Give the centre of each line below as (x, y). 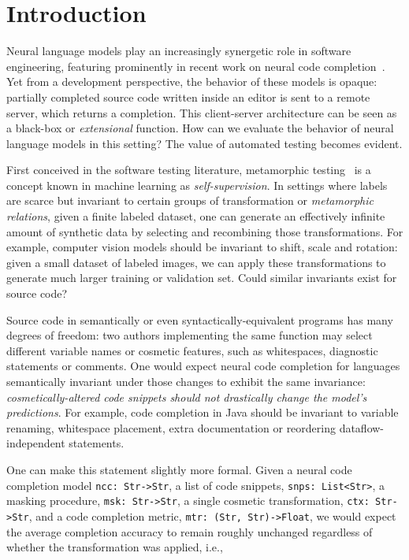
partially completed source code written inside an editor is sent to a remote (188, 96)
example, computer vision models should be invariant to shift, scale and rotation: (202, 247)
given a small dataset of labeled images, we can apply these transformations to (196, 262)
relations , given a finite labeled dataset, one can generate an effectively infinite (196, 216)
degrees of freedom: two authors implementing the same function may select (190, 335)
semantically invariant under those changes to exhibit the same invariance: (186, 381)
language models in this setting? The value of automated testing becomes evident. (204, 143)
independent (36, 443)
